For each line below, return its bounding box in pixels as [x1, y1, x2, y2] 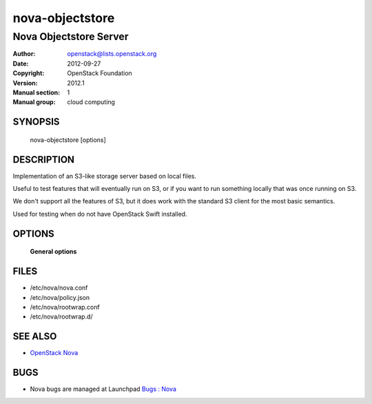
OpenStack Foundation [67, 69, 132, 77]
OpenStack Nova [30, 349, 79, 357]
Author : [12, 50, 36, 58]
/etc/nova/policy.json [30, 293, 90, 301]
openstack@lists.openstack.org [67, 50, 157, 58]
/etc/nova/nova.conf [30, 283, 88, 292]
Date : [12, 59, 29, 68]
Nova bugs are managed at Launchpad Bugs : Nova [30, 385, 177, 393]
